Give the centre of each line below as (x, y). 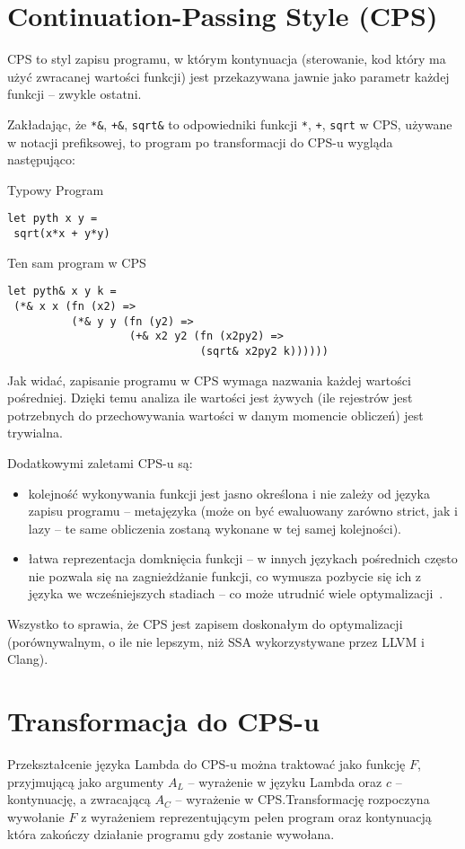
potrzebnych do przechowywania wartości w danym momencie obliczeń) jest (215, 415)
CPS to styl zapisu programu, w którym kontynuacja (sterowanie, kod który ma (227, 59)
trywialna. (35, 433)
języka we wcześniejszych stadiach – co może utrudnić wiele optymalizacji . (236, 593)
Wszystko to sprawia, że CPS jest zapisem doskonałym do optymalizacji (205, 624)
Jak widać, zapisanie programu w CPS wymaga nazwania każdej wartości (209, 380)
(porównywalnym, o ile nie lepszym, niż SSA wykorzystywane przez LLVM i (216, 641)
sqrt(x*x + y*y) (62, 234)
